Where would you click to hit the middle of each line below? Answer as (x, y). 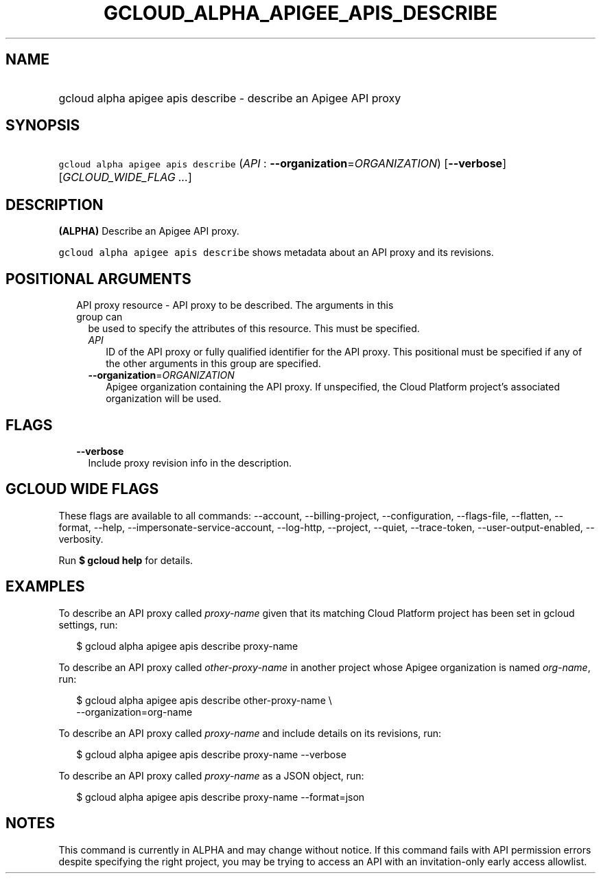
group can (99, 317)
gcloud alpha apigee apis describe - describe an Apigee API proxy (230, 98)
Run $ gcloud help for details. (126, 560)
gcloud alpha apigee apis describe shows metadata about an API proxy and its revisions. (276, 253)
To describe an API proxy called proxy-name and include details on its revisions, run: (250, 733)
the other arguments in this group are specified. (213, 364)
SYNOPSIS (43, 126)
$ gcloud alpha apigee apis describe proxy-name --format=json (221, 797)
